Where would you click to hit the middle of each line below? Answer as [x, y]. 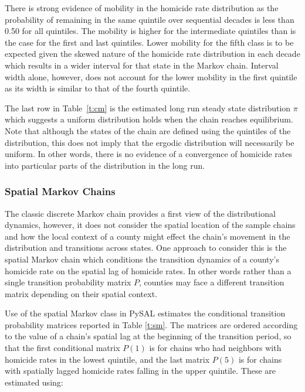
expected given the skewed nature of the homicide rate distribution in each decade [152, 54]
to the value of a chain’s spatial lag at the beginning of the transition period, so [148, 336]
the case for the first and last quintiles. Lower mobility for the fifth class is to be [149, 42]
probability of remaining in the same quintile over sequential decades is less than [150, 19]
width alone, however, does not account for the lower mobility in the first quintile [151, 76]
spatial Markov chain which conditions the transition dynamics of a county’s [142, 259]
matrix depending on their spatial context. [81, 293]
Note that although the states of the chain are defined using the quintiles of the [148, 130]
